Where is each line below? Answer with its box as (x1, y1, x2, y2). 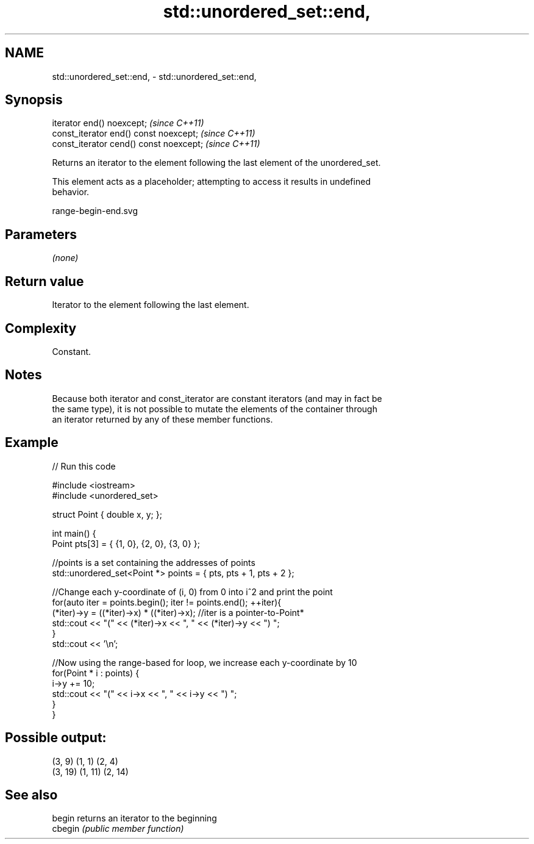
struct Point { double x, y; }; (52, 509, 162, 520)
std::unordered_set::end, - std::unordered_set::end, (52, 71, 257, 82)
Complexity (5, 320, 77, 336)
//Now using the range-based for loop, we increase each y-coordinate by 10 (52, 657, 357, 668)
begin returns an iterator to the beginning (52, 813, 217, 824)
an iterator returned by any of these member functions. (52, 413, 273, 424)
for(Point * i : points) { (52, 667, 140, 678)
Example (5, 435, 59, 451)
